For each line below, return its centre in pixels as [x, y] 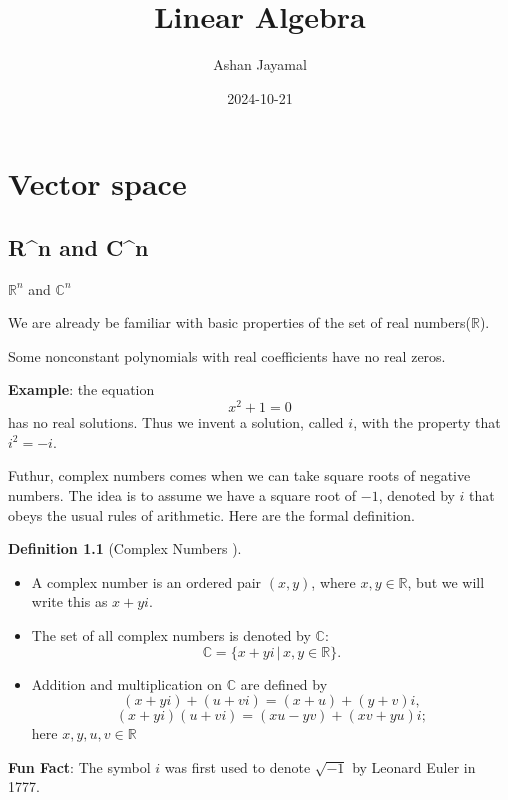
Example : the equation [81, 389]
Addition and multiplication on [127, 683]
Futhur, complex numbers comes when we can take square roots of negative [239, 475]
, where [333, 581]
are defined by [284, 683]
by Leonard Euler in [414, 766]
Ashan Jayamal [260, 64]
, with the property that [427, 422]
